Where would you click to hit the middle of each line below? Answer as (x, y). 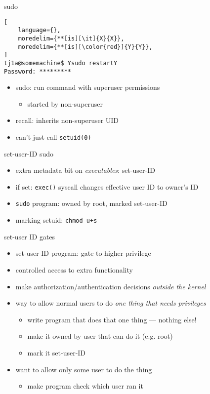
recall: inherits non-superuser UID (67, 120)
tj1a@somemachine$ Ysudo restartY (61, 63)
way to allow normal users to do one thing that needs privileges (111, 303)
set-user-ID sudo (29, 153)
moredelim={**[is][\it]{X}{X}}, (71, 38)
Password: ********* (38, 71)
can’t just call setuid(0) (53, 137)
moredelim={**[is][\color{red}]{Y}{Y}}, (85, 47)
